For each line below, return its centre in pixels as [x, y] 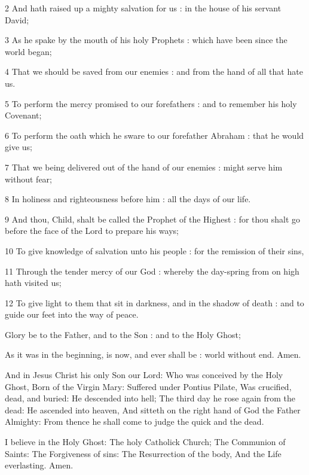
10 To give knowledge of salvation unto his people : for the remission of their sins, [154, 250]
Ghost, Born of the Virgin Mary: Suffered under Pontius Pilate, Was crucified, [148, 386]
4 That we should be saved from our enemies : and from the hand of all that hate [154, 71]
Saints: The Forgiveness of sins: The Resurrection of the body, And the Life [143, 453]
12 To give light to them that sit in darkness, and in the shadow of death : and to [154, 302]
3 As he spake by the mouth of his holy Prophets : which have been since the [146, 40]
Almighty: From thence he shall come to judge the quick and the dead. [134, 421]
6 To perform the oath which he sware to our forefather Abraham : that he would [154, 135]
